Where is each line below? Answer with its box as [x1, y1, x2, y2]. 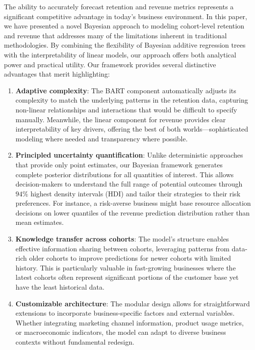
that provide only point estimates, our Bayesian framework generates [15, 159, 223, 169]
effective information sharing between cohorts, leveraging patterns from [15, 243, 229, 253]
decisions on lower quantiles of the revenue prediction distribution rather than [15, 207, 250, 217]
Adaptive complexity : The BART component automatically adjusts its [15, 85, 236, 95]
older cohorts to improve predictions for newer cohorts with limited [29, 253, 231, 263]
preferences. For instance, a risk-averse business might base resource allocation [15, 198, 251, 208]
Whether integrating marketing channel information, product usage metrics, [15, 317, 244, 327]
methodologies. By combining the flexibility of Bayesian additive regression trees [4, 40, 246, 50]
